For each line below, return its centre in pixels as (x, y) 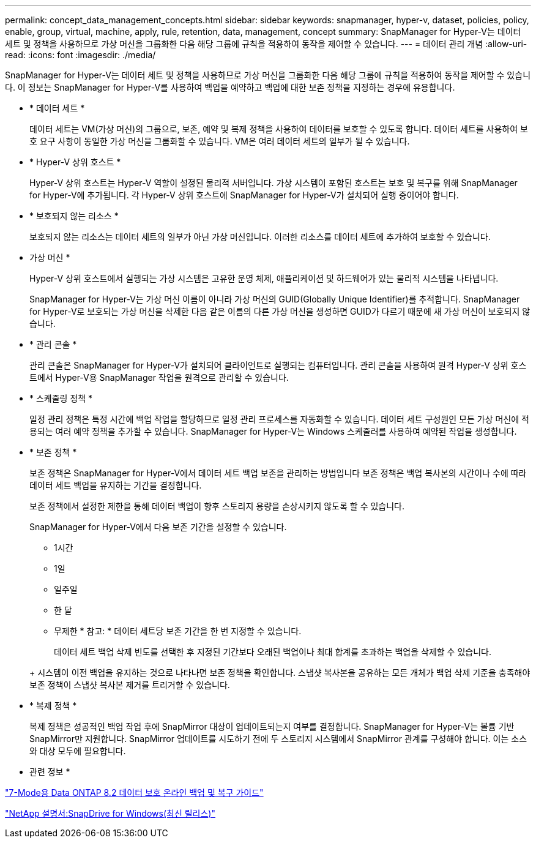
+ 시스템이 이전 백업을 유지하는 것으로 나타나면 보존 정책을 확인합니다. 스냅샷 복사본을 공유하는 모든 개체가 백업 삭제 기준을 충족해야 (280, 673)
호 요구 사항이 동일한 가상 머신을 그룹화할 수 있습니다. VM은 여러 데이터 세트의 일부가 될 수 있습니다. (220, 141)
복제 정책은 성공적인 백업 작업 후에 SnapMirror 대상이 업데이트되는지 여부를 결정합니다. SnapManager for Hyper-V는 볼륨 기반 (272, 726)
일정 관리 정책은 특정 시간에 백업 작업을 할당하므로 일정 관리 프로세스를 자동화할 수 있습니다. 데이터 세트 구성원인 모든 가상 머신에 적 (279, 419)
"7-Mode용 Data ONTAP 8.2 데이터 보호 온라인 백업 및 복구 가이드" (134, 792)
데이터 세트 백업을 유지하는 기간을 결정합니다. (116, 485)
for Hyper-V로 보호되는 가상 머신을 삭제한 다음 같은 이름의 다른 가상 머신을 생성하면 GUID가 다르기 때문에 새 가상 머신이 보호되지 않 (280, 311)
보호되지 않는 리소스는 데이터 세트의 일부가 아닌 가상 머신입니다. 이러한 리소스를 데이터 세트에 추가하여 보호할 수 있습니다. (260, 237)
